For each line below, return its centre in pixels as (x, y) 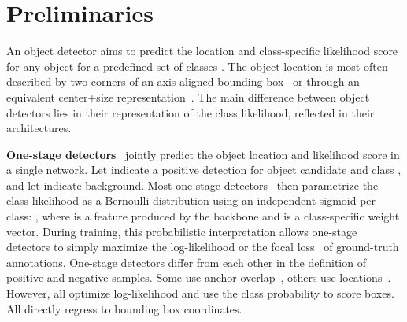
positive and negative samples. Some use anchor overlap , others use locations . (199, 278)
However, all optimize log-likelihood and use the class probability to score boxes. (200, 293)
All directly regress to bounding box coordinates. (124, 308)
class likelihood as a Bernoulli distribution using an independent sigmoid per (191, 200)
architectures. (39, 128)
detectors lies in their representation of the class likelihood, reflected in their (191, 112)
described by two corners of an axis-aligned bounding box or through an (183, 81)
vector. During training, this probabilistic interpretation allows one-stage (182, 231)
